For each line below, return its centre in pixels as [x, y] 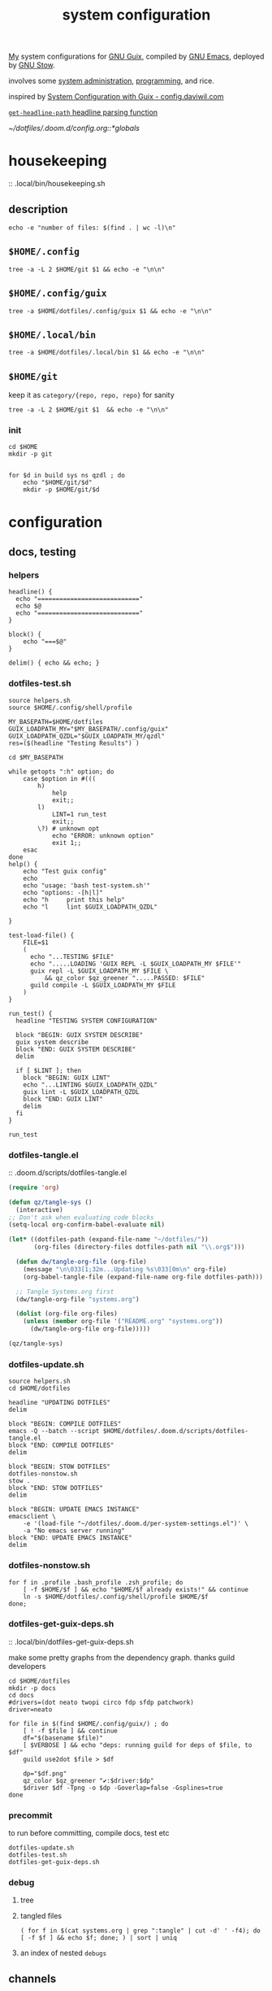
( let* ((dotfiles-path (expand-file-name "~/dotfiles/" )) [108, 1239]
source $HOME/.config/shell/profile [70, 708]
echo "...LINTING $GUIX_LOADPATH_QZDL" [91, 1085]
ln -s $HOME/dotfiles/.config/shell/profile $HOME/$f [116, 1597]
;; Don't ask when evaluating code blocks [81, 1218]
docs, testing [43, 552]
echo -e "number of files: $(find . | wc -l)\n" [92, 228]
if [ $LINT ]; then [49, 1070]
